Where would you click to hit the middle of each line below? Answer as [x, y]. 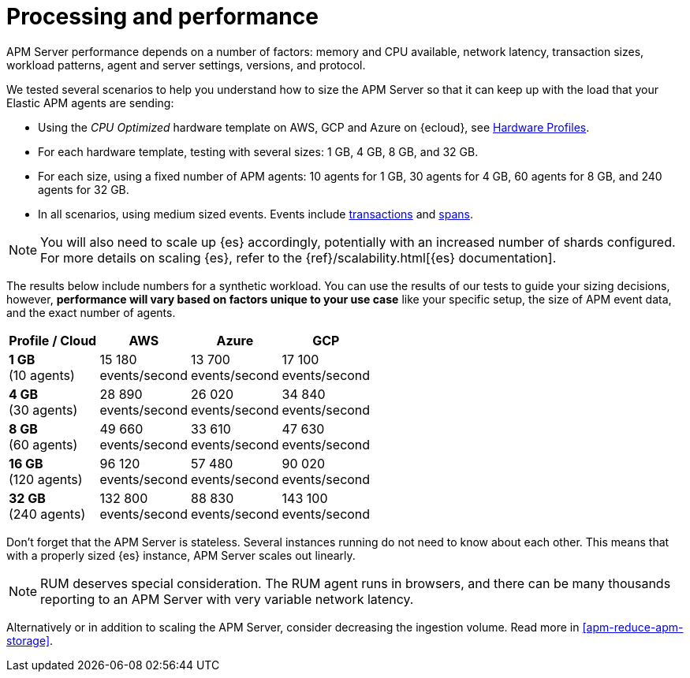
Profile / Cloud [53, 340]
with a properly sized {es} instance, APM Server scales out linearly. [181, 555]
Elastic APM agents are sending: [90, 102]
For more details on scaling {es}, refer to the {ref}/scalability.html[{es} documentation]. [298, 257]
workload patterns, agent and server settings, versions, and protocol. [186, 65]
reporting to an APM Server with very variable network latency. [227, 599]
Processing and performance [162, 17]
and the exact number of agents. [91, 312]
